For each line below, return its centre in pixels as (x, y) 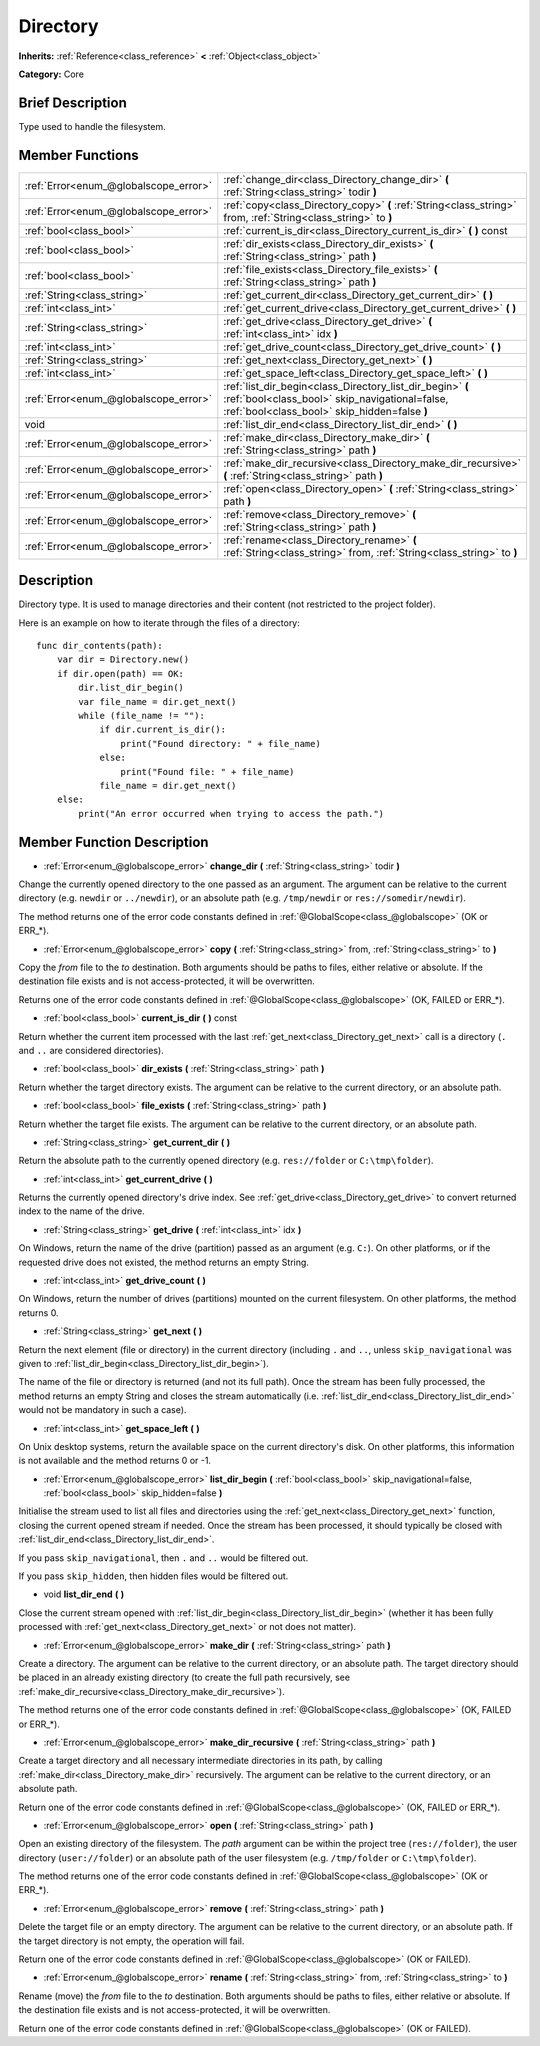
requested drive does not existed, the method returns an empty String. (164, 1262)
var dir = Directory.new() (123, 659)
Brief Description (72, 102)
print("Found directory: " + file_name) (221, 743)
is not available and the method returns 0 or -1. (115, 1461)
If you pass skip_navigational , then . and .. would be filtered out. (163, 1557)
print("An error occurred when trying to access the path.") (231, 813)
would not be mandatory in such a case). (102, 1410)
